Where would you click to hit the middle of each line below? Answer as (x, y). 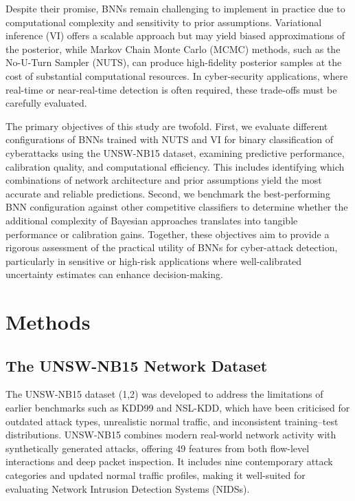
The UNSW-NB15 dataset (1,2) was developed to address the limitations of (164, 394)
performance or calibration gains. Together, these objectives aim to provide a (168, 234)
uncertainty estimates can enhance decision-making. (114, 274)
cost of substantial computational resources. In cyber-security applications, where (177, 75)
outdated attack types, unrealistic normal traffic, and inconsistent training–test (172, 421)
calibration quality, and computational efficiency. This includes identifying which (175, 166)
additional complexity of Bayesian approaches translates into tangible (152, 220)
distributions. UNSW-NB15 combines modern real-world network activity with (171, 435)
